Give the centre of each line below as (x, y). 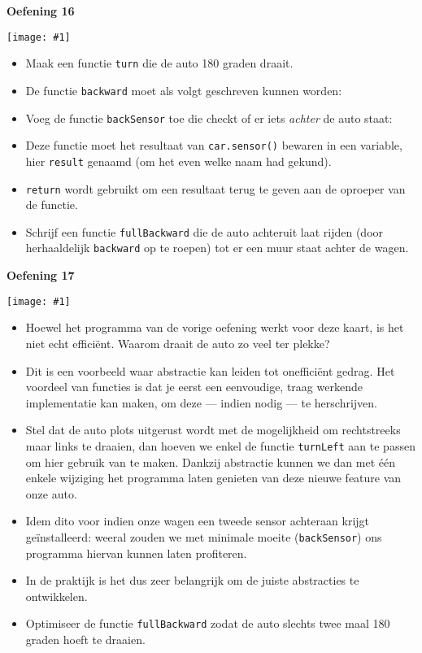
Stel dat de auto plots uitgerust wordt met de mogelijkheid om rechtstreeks (213, 430)
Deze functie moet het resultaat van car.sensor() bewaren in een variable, (214, 145)
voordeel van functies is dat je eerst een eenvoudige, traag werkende (194, 387)
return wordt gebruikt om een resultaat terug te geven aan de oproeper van (215, 188)
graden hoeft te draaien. (85, 640)
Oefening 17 (41, 275)
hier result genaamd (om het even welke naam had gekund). (178, 161)
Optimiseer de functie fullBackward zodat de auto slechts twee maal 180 (208, 623)
